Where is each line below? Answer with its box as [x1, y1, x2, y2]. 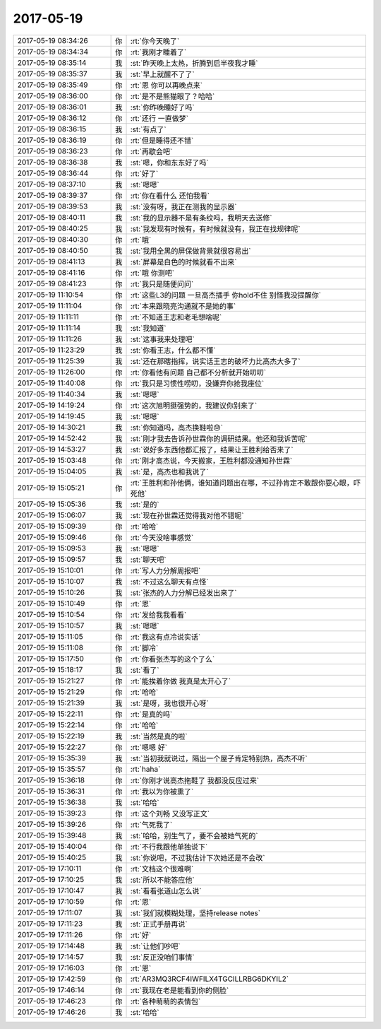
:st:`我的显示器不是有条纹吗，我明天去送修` [130, 213, 272, 223]
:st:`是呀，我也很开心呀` [130, 698, 209, 708]
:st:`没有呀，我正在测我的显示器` [130, 201, 237, 211]
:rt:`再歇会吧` [130, 146, 173, 156]
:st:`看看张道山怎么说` [130, 886, 202, 895]
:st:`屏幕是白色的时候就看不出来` [130, 257, 237, 266]
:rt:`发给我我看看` [130, 610, 187, 620]
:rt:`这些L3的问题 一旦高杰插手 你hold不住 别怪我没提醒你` [130, 290, 321, 300]
